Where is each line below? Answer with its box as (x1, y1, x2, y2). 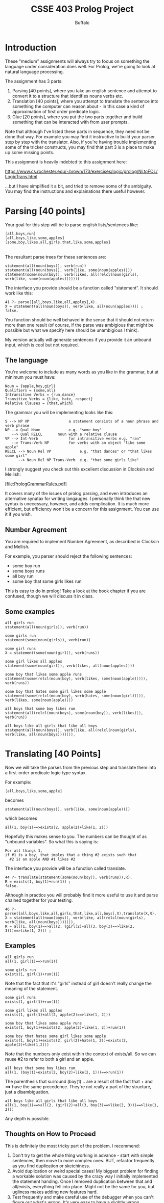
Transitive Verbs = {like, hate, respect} (5, 396, 93, 402)
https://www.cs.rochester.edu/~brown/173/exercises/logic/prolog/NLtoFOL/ (5, 168, 158, 174)
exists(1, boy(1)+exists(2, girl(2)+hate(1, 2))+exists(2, (5, 1038, 128, 1043)
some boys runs (12, 568, 45, 574)
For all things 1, (5, 848, 43, 853)
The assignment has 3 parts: (5, 78, 63, 84)
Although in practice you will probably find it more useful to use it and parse (5, 892, 158, 898)
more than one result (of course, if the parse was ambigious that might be (5, 322, 154, 328)
